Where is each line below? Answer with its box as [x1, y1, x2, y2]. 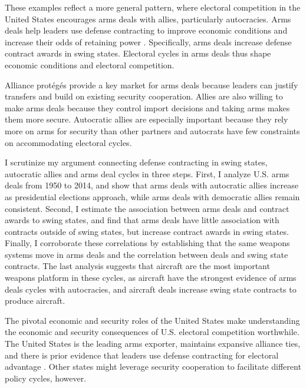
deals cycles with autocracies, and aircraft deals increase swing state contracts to [5, 283, 297, 295]
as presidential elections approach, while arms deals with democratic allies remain [5, 190, 300, 203]
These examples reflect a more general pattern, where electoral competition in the [5, 1, 301, 13]
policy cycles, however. [5, 372, 87, 384]
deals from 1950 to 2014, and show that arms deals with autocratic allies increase [5, 179, 298, 191]
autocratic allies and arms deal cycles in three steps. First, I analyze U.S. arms [5, 167, 289, 180]
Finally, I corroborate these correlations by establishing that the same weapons [5, 237, 290, 249]
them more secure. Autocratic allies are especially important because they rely [5, 113, 288, 125]
